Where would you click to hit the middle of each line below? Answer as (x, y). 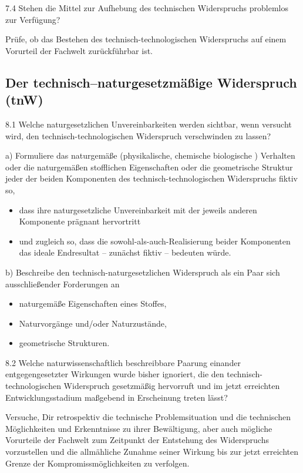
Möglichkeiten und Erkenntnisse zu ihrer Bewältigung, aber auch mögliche (139, 428)
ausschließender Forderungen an (63, 284)
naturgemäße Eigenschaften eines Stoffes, (93, 303)
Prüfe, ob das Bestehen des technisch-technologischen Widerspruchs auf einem (146, 39)
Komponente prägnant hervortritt (80, 221)
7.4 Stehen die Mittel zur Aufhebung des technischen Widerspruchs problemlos (147, 8)
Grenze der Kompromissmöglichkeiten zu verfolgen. (97, 463)
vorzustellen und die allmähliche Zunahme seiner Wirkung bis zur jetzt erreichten (152, 452)
